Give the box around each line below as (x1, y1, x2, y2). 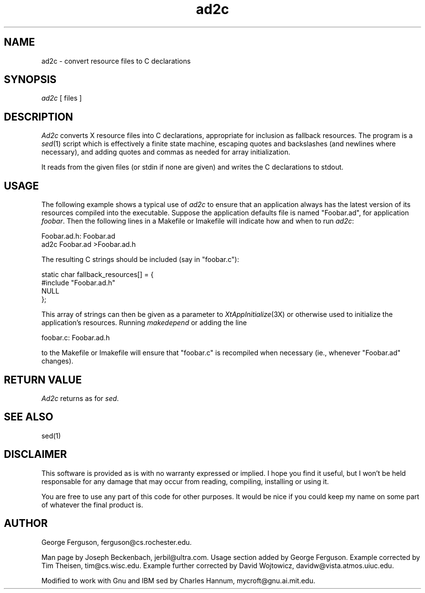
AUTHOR (4, 517, 48, 530)
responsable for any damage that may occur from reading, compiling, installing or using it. (41, 477, 329, 486)
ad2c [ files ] (41, 94, 82, 103)
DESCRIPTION (4, 110, 73, 123)
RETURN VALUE (4, 373, 82, 386)
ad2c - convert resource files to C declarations (41, 56, 191, 65)
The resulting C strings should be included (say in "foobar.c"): (41, 255, 239, 264)
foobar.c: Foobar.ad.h (41, 333, 110, 342)
